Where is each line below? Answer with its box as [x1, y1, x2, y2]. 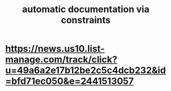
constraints [61, 14, 111, 26]
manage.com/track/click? [5, 54, 117, 66]
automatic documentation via [22, 4, 150, 15]
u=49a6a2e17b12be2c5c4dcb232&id [5, 65, 166, 76]
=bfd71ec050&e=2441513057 [5, 75, 134, 87]
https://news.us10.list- [5, 43, 105, 54]
